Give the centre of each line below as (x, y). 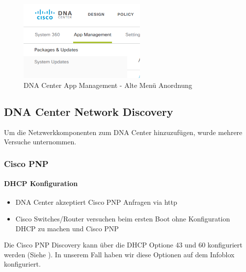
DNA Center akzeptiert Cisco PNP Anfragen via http (96, 202)
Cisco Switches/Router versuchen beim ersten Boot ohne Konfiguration (123, 218)
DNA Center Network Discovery (89, 111)
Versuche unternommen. (40, 142)
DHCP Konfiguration (41, 183)
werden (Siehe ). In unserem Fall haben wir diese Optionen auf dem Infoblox (119, 254)
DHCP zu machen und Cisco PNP (67, 228)
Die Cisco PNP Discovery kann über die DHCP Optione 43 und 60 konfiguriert (123, 245)
